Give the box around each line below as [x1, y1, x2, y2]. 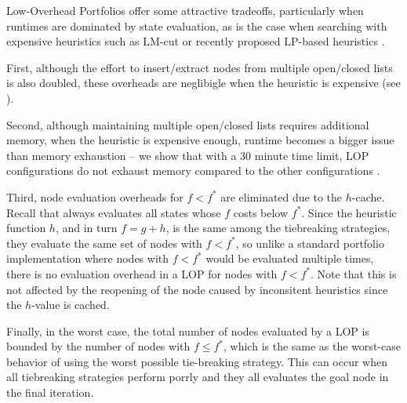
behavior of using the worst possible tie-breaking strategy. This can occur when [6, 353, 387, 369]
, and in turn [55, 220, 118, 236]
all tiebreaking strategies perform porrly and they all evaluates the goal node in [6, 369, 389, 385]
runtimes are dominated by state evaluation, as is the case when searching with [6, 17, 387, 34]
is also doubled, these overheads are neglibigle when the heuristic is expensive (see [6, 74, 401, 91]
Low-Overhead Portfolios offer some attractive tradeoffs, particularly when [6, 2, 364, 18]
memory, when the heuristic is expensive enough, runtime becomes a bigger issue [6, 132, 394, 148]
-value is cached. [31, 296, 110, 313]
